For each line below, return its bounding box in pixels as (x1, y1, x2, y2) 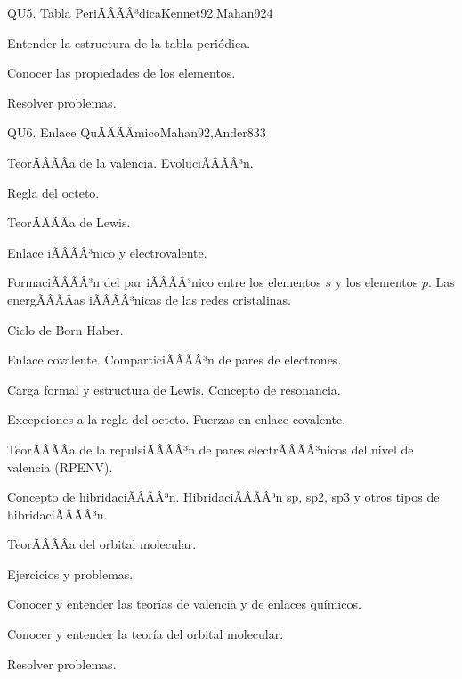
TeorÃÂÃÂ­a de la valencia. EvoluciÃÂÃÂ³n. (7, 152, 254, 171)
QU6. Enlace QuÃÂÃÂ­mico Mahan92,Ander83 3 (7, 123, 266, 142)
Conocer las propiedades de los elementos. (7, 63, 236, 82)
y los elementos (335, 273, 418, 291)
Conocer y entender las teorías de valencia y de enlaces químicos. (7, 594, 361, 613)
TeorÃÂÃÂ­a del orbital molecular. (7, 535, 197, 553)
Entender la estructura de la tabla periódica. (7, 33, 251, 52)
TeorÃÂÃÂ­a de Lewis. (7, 213, 131, 232)
